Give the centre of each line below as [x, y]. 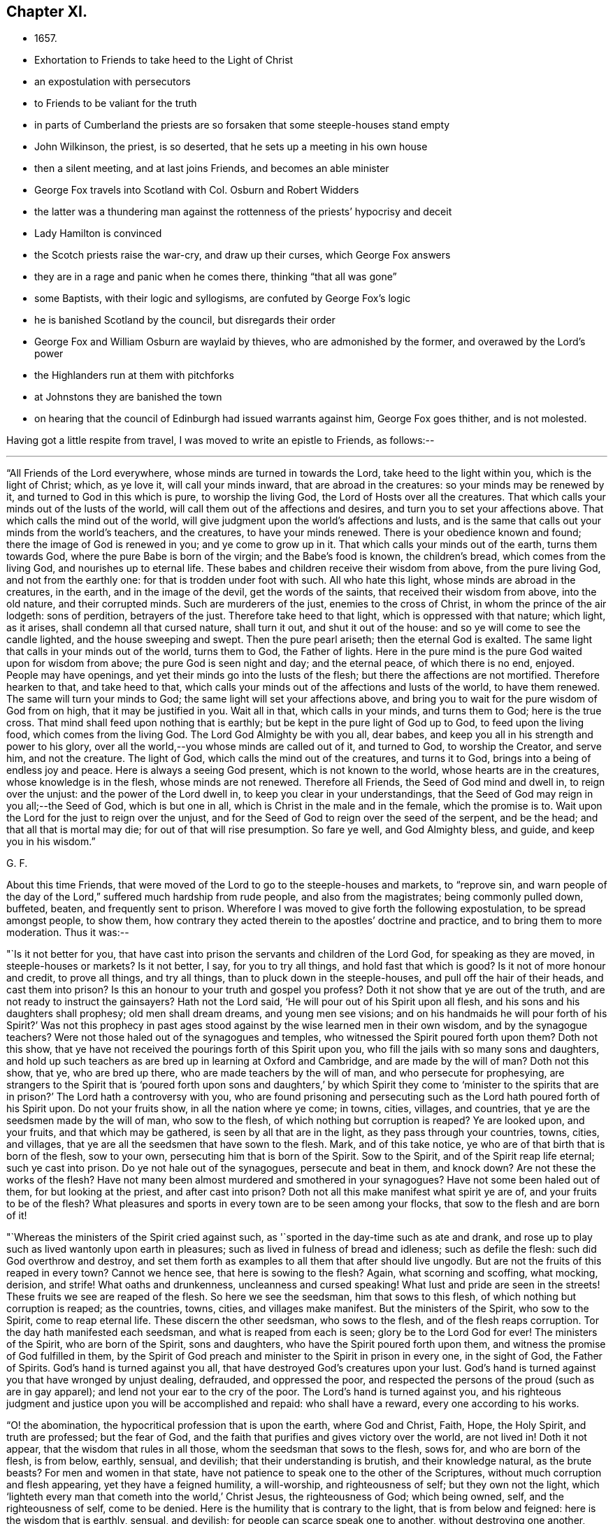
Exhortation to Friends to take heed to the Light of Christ [164, 60]
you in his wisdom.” [51, 842]
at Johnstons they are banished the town [128, 397]
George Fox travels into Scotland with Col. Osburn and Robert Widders [197, 190]
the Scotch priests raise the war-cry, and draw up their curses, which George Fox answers [243, 255]
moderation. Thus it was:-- [68, 933]
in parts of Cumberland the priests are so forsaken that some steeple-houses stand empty [242, 125]
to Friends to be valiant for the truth [116, 103]
